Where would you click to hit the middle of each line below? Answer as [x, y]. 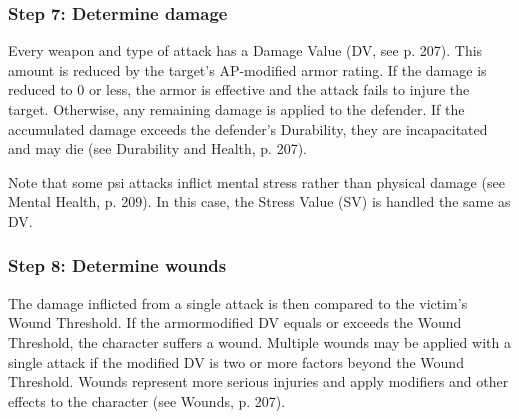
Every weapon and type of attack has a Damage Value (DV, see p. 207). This [245, 50]
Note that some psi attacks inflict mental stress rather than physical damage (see [256, 181]
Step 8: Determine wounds [117, 265]
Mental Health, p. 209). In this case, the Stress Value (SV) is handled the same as [259, 201]
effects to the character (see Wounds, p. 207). [147, 400]
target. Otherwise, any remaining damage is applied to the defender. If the [236, 109]
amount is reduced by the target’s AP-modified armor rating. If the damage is [247, 69]
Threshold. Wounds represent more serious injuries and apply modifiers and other [258, 381]
